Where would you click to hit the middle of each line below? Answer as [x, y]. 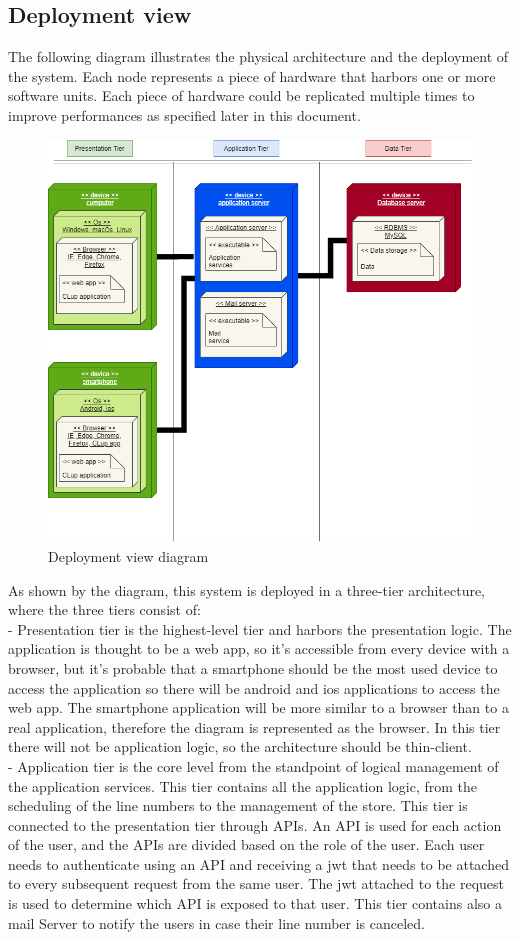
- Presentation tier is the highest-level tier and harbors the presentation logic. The [260, 628]
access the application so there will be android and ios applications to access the [254, 687]
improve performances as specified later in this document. [184, 114]
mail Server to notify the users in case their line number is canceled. [216, 922]
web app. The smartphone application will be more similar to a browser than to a [258, 707]
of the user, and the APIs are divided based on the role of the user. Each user [246, 844]
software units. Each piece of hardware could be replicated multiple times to [241, 95]
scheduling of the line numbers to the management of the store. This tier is [238, 805]
